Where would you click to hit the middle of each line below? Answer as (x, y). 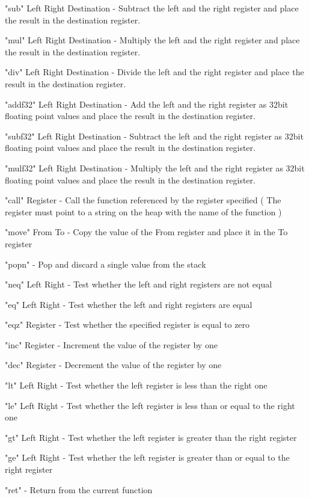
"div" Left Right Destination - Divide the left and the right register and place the (154, 72)
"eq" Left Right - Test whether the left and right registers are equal (129, 304)
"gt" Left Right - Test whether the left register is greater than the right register (151, 437)
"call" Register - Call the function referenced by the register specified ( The (143, 200)
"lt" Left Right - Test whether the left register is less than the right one (136, 385)
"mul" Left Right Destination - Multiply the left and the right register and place (152, 40)
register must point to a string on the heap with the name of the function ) (143, 211)
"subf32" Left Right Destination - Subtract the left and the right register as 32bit (154, 136)
